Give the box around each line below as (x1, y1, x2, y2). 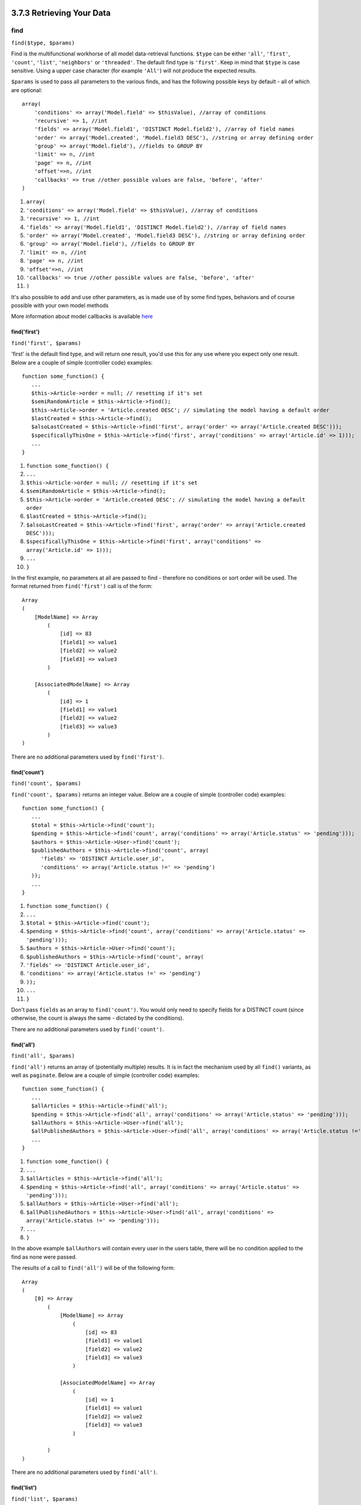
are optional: (11, 86, 42, 93)
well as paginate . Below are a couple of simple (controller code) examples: (11, 1072, 200, 1079)
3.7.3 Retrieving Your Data (11, 8, 111, 18)
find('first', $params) (11, 340, 81, 346)
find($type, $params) (11, 39, 75, 46)
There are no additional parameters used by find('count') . (11, 1025, 164, 1032)
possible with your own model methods (11, 302, 109, 309)
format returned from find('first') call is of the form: (11, 583, 153, 590)
